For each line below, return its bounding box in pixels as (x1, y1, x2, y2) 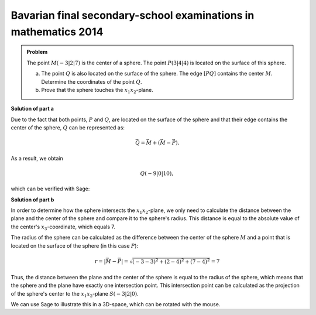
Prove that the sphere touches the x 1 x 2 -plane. (41, 86, 153, 95)
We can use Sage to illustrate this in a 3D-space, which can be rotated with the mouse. (11, 300, 221, 307)
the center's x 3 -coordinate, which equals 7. (11, 223, 115, 231)
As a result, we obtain (11, 155, 64, 162)
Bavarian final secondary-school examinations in (11, 9, 255, 22)
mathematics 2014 (11, 25, 104, 38)
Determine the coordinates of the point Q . (41, 78, 143, 85)
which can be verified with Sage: (11, 185, 90, 193)
